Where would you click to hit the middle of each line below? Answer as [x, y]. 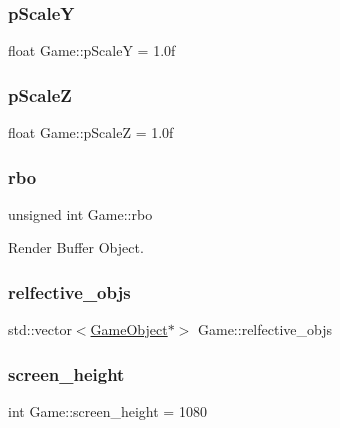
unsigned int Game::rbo [80, 213]
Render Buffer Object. [76, 247]
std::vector [40, 329]
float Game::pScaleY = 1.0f [92, 50]
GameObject [129, 329]
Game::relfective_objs [264, 329]
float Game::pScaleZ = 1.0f [91, 132]
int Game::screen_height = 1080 [107, 411]
